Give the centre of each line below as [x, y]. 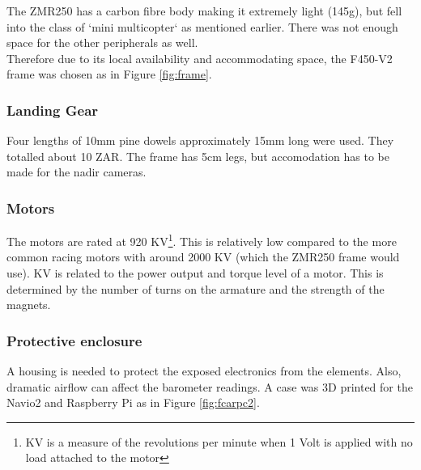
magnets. [29, 305]
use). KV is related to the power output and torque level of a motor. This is [195, 273]
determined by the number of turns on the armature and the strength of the [196, 288]
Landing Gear [53, 110]
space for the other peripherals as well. [102, 42]
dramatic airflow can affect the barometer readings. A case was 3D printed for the [210, 386]
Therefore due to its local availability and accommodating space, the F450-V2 [200, 58]
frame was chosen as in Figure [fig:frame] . [109, 74]
